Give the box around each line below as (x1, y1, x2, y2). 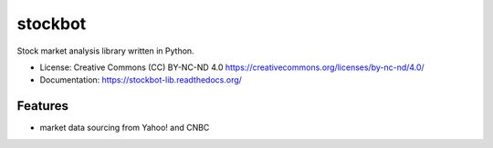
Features (16, 98, 68, 113)
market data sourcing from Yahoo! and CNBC (39, 123, 210, 133)
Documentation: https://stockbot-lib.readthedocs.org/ (39, 74, 242, 85)
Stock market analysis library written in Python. (16, 45, 195, 56)
